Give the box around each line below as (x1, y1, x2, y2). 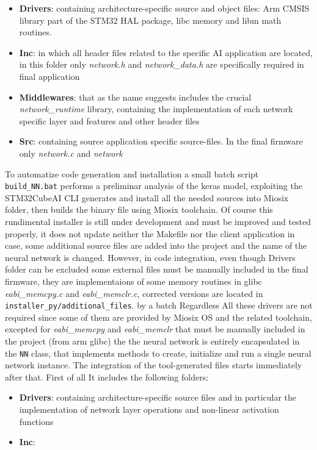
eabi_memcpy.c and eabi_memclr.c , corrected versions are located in (5, 287, 263, 299)
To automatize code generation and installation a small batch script (5, 167, 259, 180)
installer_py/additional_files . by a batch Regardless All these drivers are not (5, 299, 313, 312)
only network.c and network (19, 146, 123, 159)
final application (19, 70, 80, 82)
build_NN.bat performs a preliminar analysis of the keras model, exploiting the (5, 179, 302, 192)
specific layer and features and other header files (19, 114, 200, 127)
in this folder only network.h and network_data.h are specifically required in (19, 58, 304, 71)
